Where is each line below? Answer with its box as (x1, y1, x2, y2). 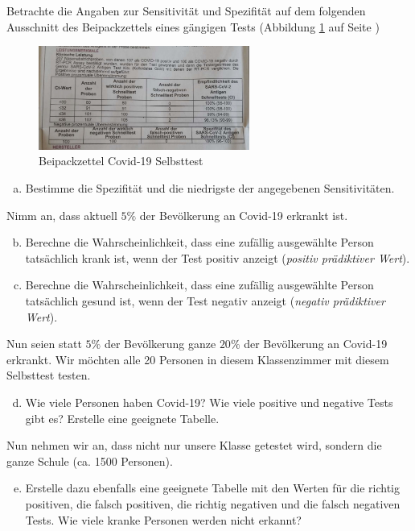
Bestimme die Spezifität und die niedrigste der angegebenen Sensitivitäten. (25, 180, 395, 197)
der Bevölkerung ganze (104, 335, 216, 352)
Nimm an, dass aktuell (6, 206, 117, 223)
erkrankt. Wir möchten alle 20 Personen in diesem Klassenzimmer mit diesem (6, 351, 389, 367)
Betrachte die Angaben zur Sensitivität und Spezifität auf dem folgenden (6, 2, 366, 19)
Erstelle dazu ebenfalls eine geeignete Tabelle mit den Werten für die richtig (25, 479, 401, 496)
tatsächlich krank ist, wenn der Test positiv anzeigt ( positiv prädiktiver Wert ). (25, 249, 410, 266)
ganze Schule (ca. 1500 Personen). (6, 452, 173, 469)
